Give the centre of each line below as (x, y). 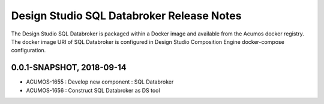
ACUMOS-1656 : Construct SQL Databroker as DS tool (93, 90)
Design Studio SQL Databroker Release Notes (126, 16)
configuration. (28, 50)
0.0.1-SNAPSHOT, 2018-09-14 (69, 68)
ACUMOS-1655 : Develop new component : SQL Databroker (100, 82)
